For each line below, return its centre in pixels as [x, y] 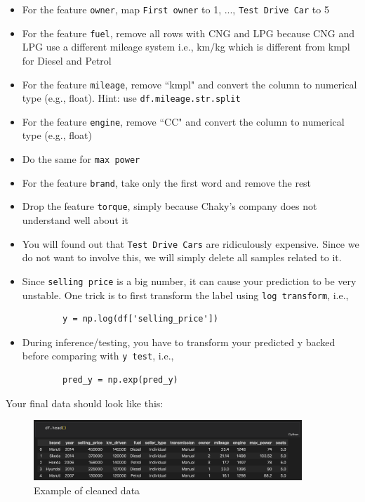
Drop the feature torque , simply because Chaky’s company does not [170, 206]
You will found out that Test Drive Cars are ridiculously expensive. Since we [191, 243]
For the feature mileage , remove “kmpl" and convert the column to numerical [190, 84]
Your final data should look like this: [85, 403]
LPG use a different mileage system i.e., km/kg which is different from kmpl [186, 47]
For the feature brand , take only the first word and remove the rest [167, 182]
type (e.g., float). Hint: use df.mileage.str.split [131, 98]
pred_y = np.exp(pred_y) [120, 380]
